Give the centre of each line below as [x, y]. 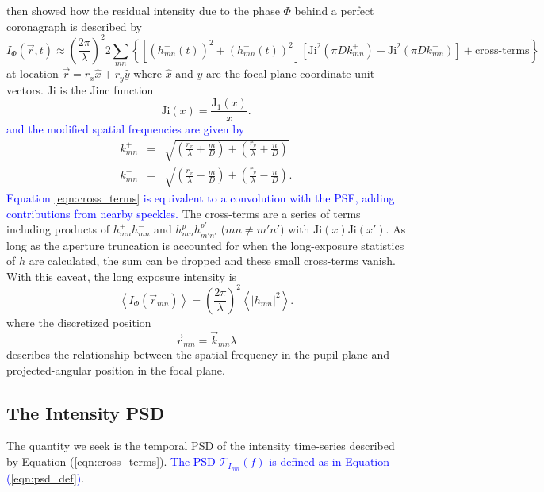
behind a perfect [334, 10]
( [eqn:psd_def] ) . [46, 477]
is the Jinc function [107, 89]
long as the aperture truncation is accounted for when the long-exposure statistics [205, 245]
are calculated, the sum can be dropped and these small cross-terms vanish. [212, 261]
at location [33, 73]
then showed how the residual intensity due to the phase [143, 10]
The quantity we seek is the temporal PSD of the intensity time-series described [201, 446]
